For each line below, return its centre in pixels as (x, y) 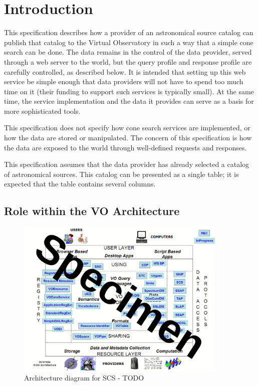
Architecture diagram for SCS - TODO (84, 378)
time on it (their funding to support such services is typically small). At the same (129, 91)
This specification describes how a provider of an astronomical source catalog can (129, 32)
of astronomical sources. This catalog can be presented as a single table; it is (121, 174)
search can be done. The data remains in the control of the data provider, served (128, 52)
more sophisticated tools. (42, 111)
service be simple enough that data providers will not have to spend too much (124, 81)
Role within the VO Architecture (92, 211)
